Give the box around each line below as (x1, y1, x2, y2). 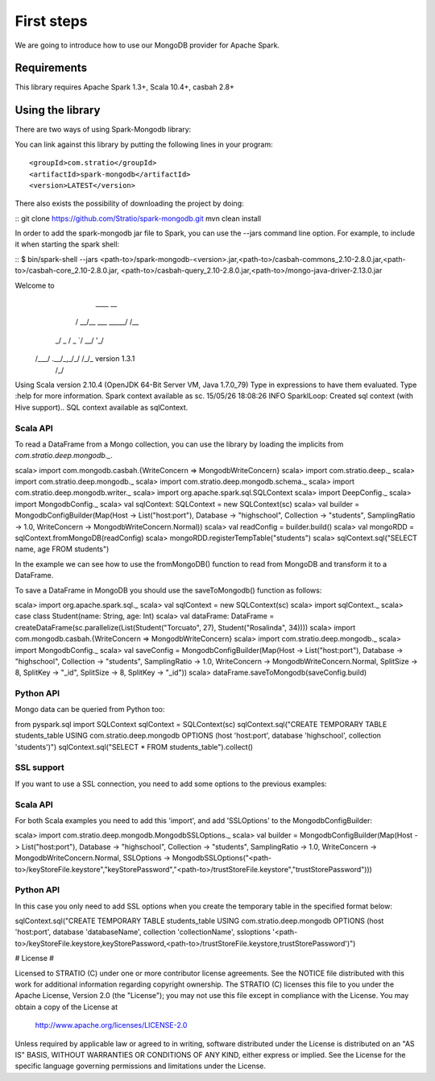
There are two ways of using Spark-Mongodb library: (14, 125, 192, 135)
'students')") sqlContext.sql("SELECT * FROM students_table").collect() (14, 742, 254, 751)
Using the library (14, 103, 101, 117)
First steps (14, 12, 88, 30)
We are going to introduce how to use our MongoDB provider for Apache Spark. (14, 40, 280, 50)
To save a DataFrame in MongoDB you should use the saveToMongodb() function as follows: (14, 585, 322, 595)
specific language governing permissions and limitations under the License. (14, 1061, 266, 1071)
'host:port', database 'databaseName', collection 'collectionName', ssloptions (14, 927, 271, 937)
